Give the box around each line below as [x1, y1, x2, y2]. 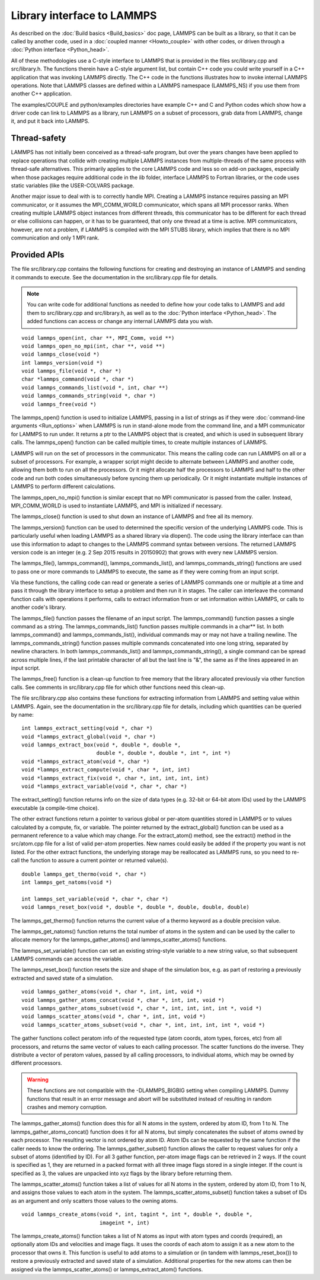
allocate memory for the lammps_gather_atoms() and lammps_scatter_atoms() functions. [11, 936, 228, 943]
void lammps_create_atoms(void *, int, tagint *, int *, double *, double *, [21, 1211, 253, 1218]
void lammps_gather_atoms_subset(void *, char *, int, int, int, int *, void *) [21, 1005, 263, 1012]
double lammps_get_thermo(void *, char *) [21, 870, 147, 877]
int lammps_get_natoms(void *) [21, 879, 113, 886]
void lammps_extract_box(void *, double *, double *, [21, 742, 181, 748]
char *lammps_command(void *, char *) [21, 376, 135, 382]
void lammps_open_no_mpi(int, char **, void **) [21, 343, 165, 349]
